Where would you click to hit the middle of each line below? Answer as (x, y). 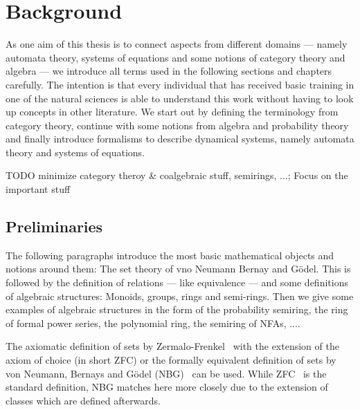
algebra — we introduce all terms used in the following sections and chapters (169, 71)
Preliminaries (54, 226)
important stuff (38, 189)
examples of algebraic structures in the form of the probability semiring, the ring (177, 309)
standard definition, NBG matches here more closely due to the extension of (167, 387)
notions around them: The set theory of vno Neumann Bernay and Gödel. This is (178, 269)
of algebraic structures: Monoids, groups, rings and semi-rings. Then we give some (180, 296)
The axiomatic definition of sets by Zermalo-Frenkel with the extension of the (172, 346)
